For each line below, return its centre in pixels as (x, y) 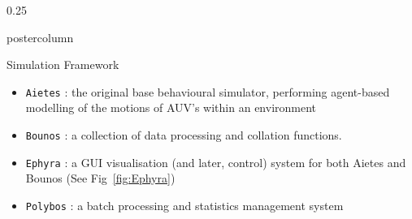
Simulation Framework (63, 64)
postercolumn (40, 37)
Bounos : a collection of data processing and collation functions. (184, 135)
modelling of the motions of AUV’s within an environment (171, 107)
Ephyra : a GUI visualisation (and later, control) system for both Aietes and (216, 162)
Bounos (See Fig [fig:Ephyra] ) (100, 178)
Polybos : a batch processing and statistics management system (184, 205)
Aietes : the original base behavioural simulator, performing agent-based (208, 91)
